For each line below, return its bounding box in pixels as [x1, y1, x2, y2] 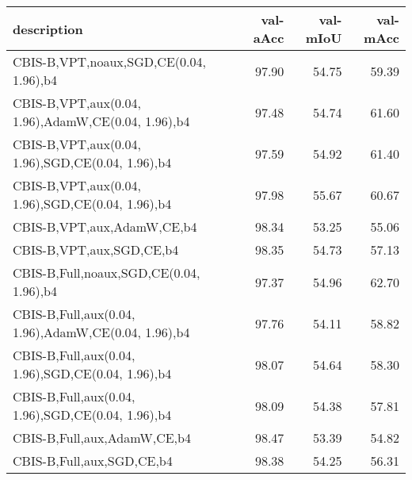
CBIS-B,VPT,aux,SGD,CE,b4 [13, 240, 179, 259]
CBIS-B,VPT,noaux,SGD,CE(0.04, [13, 52, 206, 71]
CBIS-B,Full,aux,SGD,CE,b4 [13, 451, 173, 470]
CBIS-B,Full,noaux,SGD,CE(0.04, [13, 263, 200, 282]
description [13, 19, 83, 38]
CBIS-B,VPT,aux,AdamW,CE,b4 [13, 217, 197, 236]
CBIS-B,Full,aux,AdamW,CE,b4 [13, 428, 191, 447]
